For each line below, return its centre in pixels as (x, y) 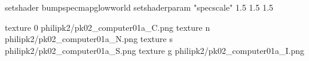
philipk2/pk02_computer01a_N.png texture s (89, 39)
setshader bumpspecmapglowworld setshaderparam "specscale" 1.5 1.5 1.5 (139, 7)
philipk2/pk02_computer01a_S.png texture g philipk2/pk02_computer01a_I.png (155, 50)
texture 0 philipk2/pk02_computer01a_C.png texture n (108, 27)
